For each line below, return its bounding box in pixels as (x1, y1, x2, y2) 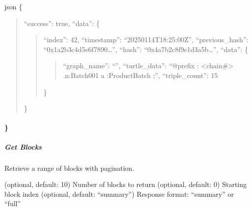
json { (4, 1, 23, 11)
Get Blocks (4, 141, 42, 152)
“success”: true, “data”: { (24, 18, 100, 28)
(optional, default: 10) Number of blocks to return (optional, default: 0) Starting (4, 179, 247, 189)
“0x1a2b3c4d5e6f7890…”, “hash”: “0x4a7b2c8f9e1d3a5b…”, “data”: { (43, 44, 248, 54)
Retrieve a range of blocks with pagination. (4, 162, 135, 173)
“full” (4, 198, 21, 209)
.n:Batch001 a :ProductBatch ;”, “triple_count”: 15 (63, 70, 218, 80)
